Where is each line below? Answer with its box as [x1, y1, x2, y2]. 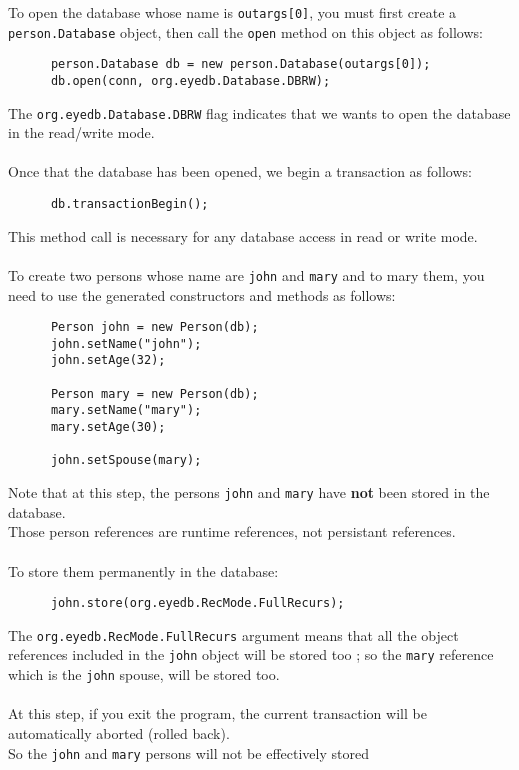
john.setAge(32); [50, 353, 166, 368]
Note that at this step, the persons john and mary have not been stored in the [8, 482, 490, 503]
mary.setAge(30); [50, 420, 166, 435]
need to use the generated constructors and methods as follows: [8, 284, 396, 305]
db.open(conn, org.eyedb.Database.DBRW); [50, 73, 331, 88]
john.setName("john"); [50, 336, 202, 351]
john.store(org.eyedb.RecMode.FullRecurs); [50, 596, 345, 611]
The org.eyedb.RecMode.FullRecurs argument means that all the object [8, 624, 459, 645]
